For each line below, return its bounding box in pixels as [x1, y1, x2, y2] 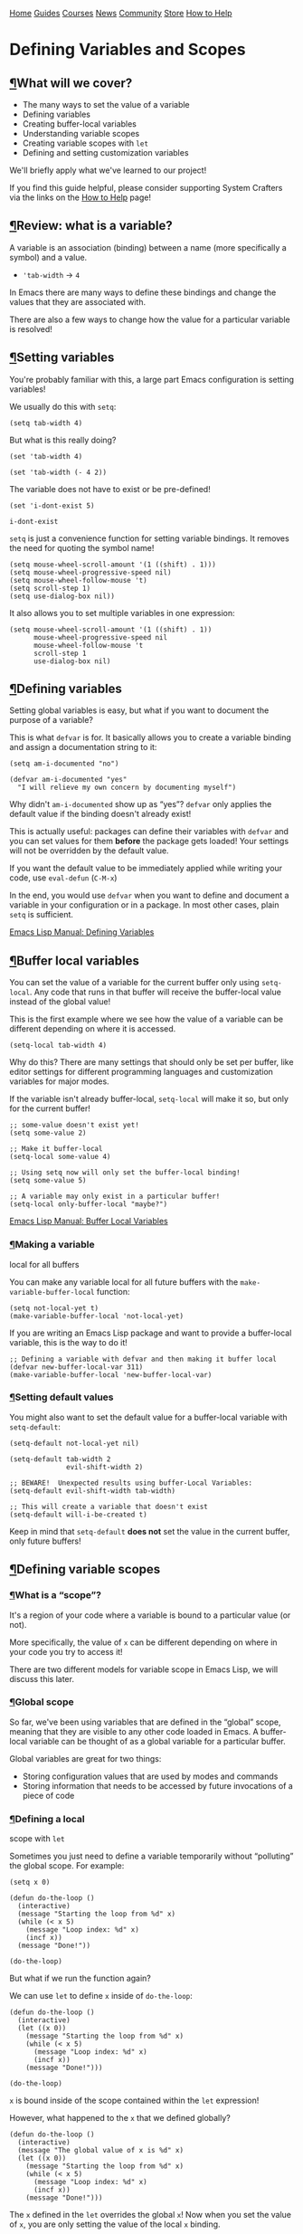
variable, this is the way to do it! [9, 1336, 128, 1347]
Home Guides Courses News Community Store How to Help [9, 8, 232, 18]
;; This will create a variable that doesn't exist [9, 1502, 208, 1511]
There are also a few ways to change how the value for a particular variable [9, 314, 291, 325]
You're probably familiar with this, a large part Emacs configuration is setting [9, 374, 295, 385]
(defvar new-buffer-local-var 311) [9, 1362, 144, 1372]
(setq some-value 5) [9, 1176, 88, 1185]
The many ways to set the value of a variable [22, 100, 190, 109]
